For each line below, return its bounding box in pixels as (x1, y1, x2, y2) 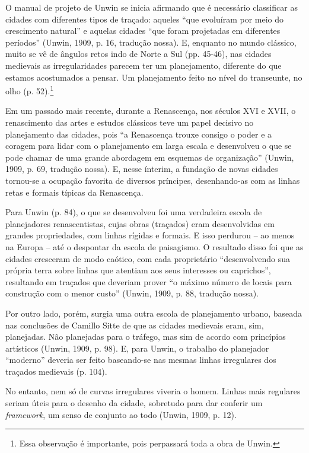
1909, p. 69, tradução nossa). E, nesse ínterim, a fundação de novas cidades (5, 162, 278, 175)
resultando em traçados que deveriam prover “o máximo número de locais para (5, 275, 292, 288)
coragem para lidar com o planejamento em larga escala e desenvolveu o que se (5, 139, 292, 152)
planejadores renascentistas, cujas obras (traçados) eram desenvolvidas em (5, 217, 275, 229)
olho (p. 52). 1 (5, 83, 54, 97)
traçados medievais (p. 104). (5, 365, 107, 377)
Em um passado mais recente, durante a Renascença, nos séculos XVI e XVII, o (5, 104, 296, 117)
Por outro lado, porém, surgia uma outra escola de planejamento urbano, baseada (5, 307, 302, 319)
